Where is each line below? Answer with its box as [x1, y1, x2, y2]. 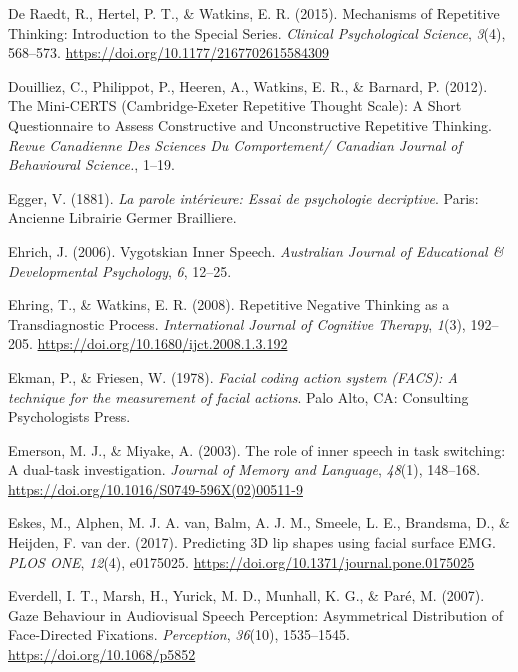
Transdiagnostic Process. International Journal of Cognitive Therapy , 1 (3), [8, 313, 466, 334]
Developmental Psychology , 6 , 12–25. [8, 260, 232, 281]
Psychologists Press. [8, 406, 131, 427]
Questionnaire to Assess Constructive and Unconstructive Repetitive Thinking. [8, 114, 492, 135]
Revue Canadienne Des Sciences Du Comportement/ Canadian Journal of [8, 134, 462, 155]
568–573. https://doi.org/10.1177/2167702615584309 [8, 42, 329, 63]
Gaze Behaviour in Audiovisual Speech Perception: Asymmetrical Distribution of [8, 604, 503, 625]
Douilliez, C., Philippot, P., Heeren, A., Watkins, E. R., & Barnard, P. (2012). [8, 75, 488, 96]
